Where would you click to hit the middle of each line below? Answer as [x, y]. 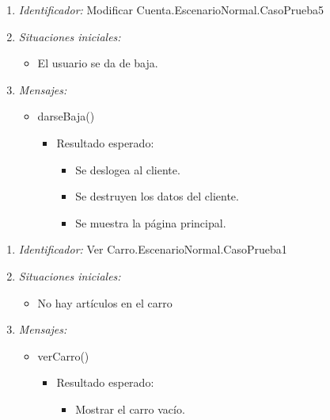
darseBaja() [66, 116]
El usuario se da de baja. [98, 63]
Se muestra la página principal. [151, 222]
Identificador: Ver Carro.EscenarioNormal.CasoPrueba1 [153, 249]
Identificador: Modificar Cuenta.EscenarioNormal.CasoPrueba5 [171, 10]
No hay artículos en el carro [105, 302]
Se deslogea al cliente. [128, 169]
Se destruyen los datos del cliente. [157, 196]
